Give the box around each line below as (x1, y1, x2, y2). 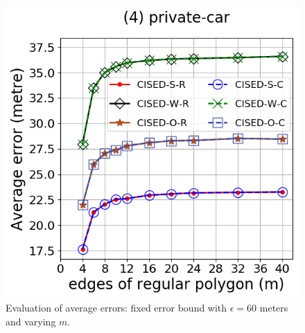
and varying (6, 314, 56, 328)
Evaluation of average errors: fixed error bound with (6, 300, 227, 315)
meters (259, 300, 288, 315)
